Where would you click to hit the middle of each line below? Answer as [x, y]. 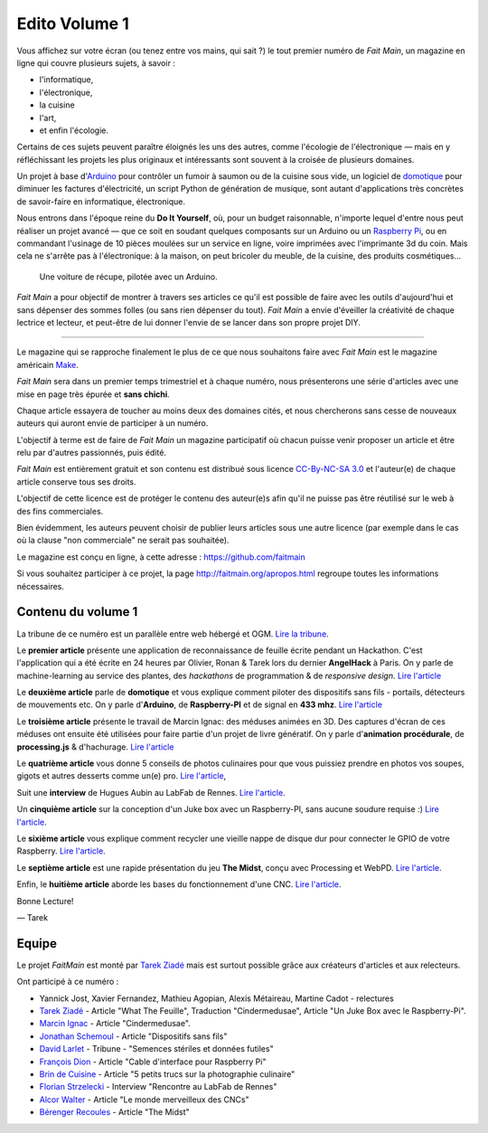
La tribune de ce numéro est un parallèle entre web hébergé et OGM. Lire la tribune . [173, 634]
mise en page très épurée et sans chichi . [94, 394]
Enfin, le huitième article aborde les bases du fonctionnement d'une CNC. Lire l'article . [179, 884]
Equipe [37, 944]
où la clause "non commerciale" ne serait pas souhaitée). [123, 540]
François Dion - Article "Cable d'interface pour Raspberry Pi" [153, 1062]
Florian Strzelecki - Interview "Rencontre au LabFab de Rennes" [158, 1087]
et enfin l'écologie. [74, 130]
